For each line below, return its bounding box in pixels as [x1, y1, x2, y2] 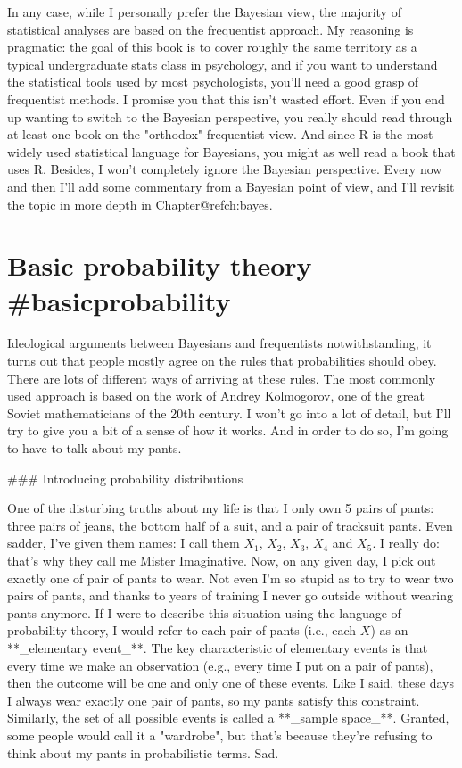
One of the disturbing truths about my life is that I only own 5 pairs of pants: [7, 499, 434, 517]
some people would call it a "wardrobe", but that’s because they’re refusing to [7, 725, 433, 744]
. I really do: [372, 533, 440, 552]
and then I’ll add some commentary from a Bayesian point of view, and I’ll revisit [7, 177, 455, 195]
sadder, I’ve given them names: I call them [7, 533, 240, 552]
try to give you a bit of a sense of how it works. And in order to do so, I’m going [7, 421, 449, 440]
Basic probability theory [7, 247, 312, 284]
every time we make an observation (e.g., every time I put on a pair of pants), [7, 656, 433, 674]
